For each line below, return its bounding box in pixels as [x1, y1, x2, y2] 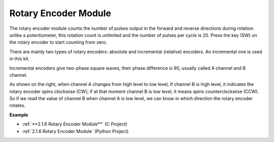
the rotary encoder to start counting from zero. [9, 39, 108, 45]
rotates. [9, 103, 25, 109]
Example [9, 112, 28, 118]
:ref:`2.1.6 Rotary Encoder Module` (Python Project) [22, 128, 129, 134]
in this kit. [9, 56, 30, 62]
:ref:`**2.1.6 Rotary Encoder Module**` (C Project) [22, 121, 128, 127]
